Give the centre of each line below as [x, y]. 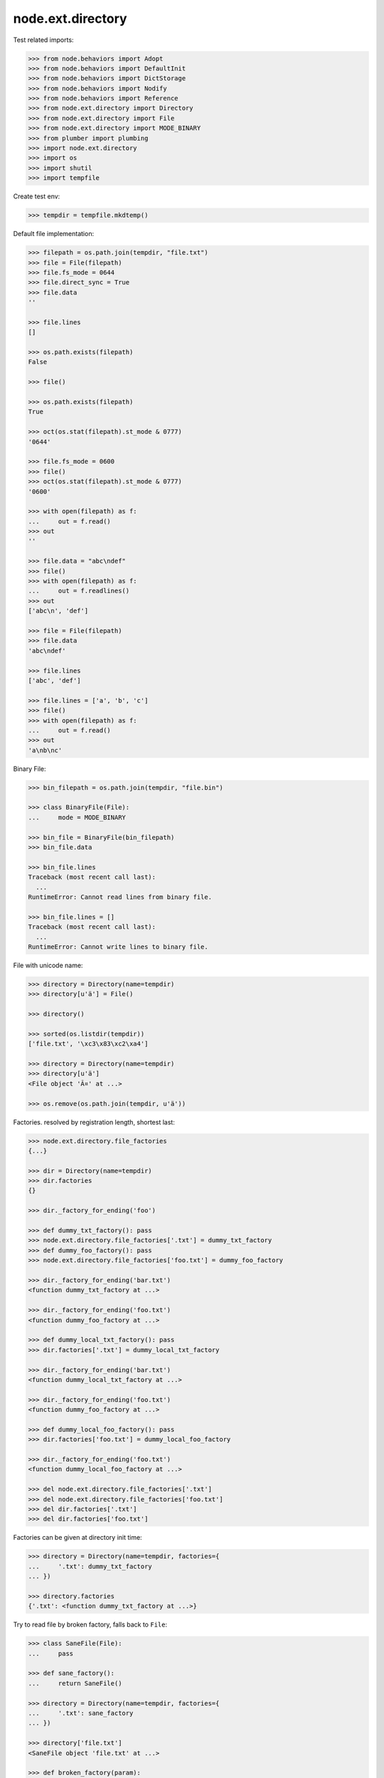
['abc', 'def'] [54, 680]
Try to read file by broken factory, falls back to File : [90, 1624]
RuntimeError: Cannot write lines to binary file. [118, 947]
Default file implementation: [54, 234]
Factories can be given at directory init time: [78, 1538]
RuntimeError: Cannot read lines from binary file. [120, 897]
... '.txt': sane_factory [81, 1713]
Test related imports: [43, 40]
